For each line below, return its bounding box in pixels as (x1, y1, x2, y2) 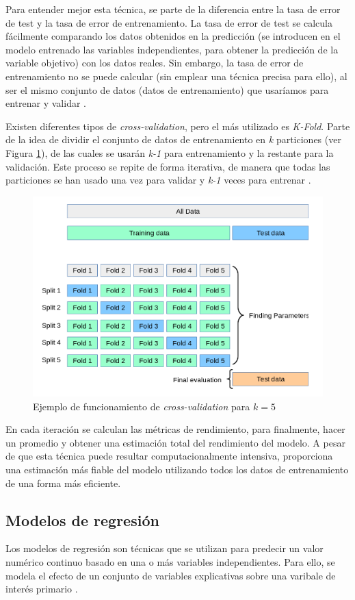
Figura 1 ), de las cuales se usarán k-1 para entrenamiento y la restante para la (5, 145, 334, 160)
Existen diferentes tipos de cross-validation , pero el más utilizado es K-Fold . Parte (5, 118, 350, 133)
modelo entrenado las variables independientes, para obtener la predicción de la (5, 42, 339, 56)
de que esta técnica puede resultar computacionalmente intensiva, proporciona (5, 449, 333, 463)
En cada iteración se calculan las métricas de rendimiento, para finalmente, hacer (5, 422, 345, 436)
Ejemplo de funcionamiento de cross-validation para (33, 399, 250, 413)
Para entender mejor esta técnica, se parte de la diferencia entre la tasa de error (5, 2, 341, 16)
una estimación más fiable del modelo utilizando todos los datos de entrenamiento (5, 462, 349, 476)
